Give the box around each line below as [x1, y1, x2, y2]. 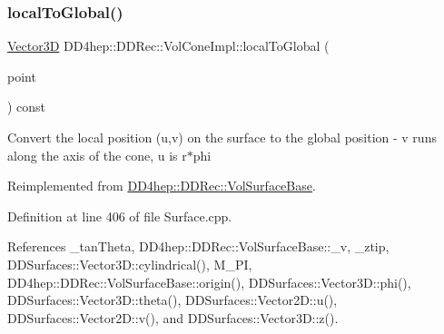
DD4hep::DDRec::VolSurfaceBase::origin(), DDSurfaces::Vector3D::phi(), [7, 272, 411, 291]
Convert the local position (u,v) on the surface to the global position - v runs [7, 128, 437, 146]
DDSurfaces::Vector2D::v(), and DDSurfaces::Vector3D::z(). [7, 308, 339, 327]
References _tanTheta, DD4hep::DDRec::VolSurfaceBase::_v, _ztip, [7, 237, 390, 256]
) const [7, 97, 46, 116]
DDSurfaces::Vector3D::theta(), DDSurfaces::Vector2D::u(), [7, 290, 338, 309]
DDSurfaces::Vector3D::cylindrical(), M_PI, [7, 254, 252, 273]
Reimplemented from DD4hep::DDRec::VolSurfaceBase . [7, 176, 316, 195]
